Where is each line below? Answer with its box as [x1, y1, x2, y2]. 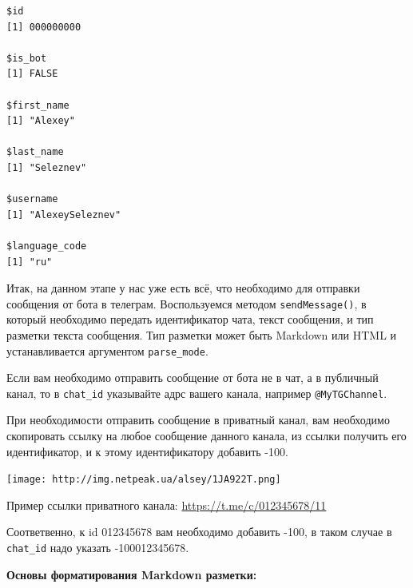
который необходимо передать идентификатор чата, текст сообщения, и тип [6, 311, 374, 328]
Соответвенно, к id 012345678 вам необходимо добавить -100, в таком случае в [6, 523, 392, 540]
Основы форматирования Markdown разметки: [6, 566, 257, 582]
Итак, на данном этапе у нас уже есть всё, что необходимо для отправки [6, 280, 360, 296]
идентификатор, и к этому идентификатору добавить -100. [6, 443, 288, 459]
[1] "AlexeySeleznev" [6, 209, 121, 220]
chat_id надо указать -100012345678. [6, 539, 189, 556]
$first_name [6, 99, 69, 111]
